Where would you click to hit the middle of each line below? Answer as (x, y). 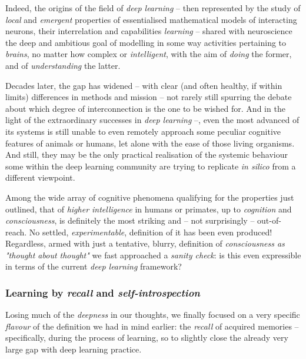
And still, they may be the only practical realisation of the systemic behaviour (147, 154)
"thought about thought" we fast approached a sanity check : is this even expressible (153, 255)
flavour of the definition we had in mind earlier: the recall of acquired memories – (152, 326)
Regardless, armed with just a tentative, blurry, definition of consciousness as (145, 243)
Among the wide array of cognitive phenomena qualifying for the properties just (150, 197)
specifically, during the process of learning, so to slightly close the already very (147, 338)
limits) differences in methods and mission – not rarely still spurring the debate (149, 97)
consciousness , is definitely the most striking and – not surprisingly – (130, 220)
